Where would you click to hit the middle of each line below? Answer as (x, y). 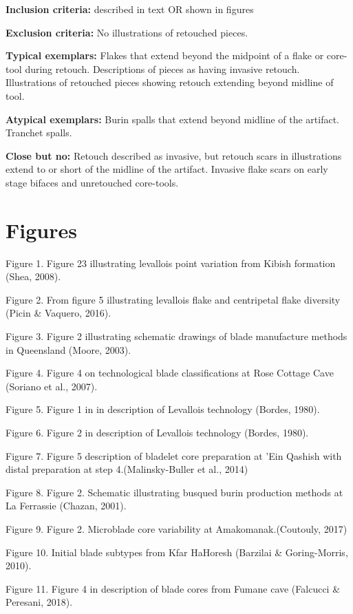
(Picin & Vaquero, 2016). (58, 313)
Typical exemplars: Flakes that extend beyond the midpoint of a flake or (165, 55)
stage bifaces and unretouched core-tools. (92, 182)
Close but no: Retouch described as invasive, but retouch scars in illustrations (174, 155)
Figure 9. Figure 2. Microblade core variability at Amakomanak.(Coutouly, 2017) (176, 528)
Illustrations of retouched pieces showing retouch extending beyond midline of (170, 82)
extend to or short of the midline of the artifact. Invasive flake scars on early (167, 169)
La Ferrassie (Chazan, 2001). (66, 506)
